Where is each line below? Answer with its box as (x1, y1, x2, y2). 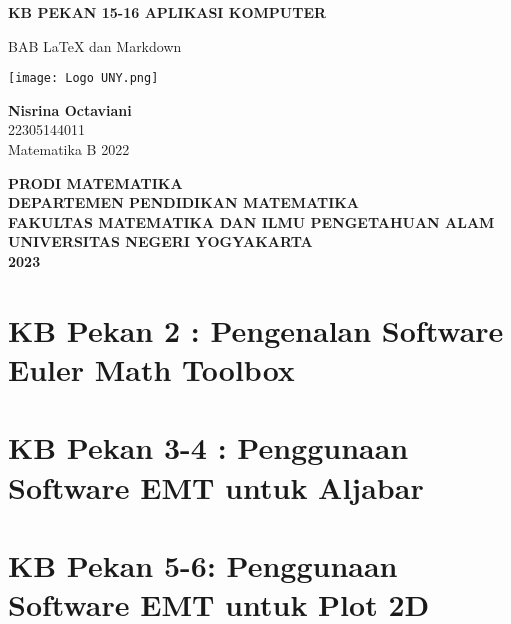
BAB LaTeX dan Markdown (8, 35, 182, 56)
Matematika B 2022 (8, 139, 130, 160)
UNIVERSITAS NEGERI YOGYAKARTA (8, 231, 313, 252)
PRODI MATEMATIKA (8, 172, 183, 193)
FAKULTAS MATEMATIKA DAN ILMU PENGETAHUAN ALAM (8, 211, 495, 232)
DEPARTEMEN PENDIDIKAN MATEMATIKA (8, 192, 360, 213)
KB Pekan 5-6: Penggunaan (8, 544, 398, 585)
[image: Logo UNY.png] (8, 71, 159, 86)
